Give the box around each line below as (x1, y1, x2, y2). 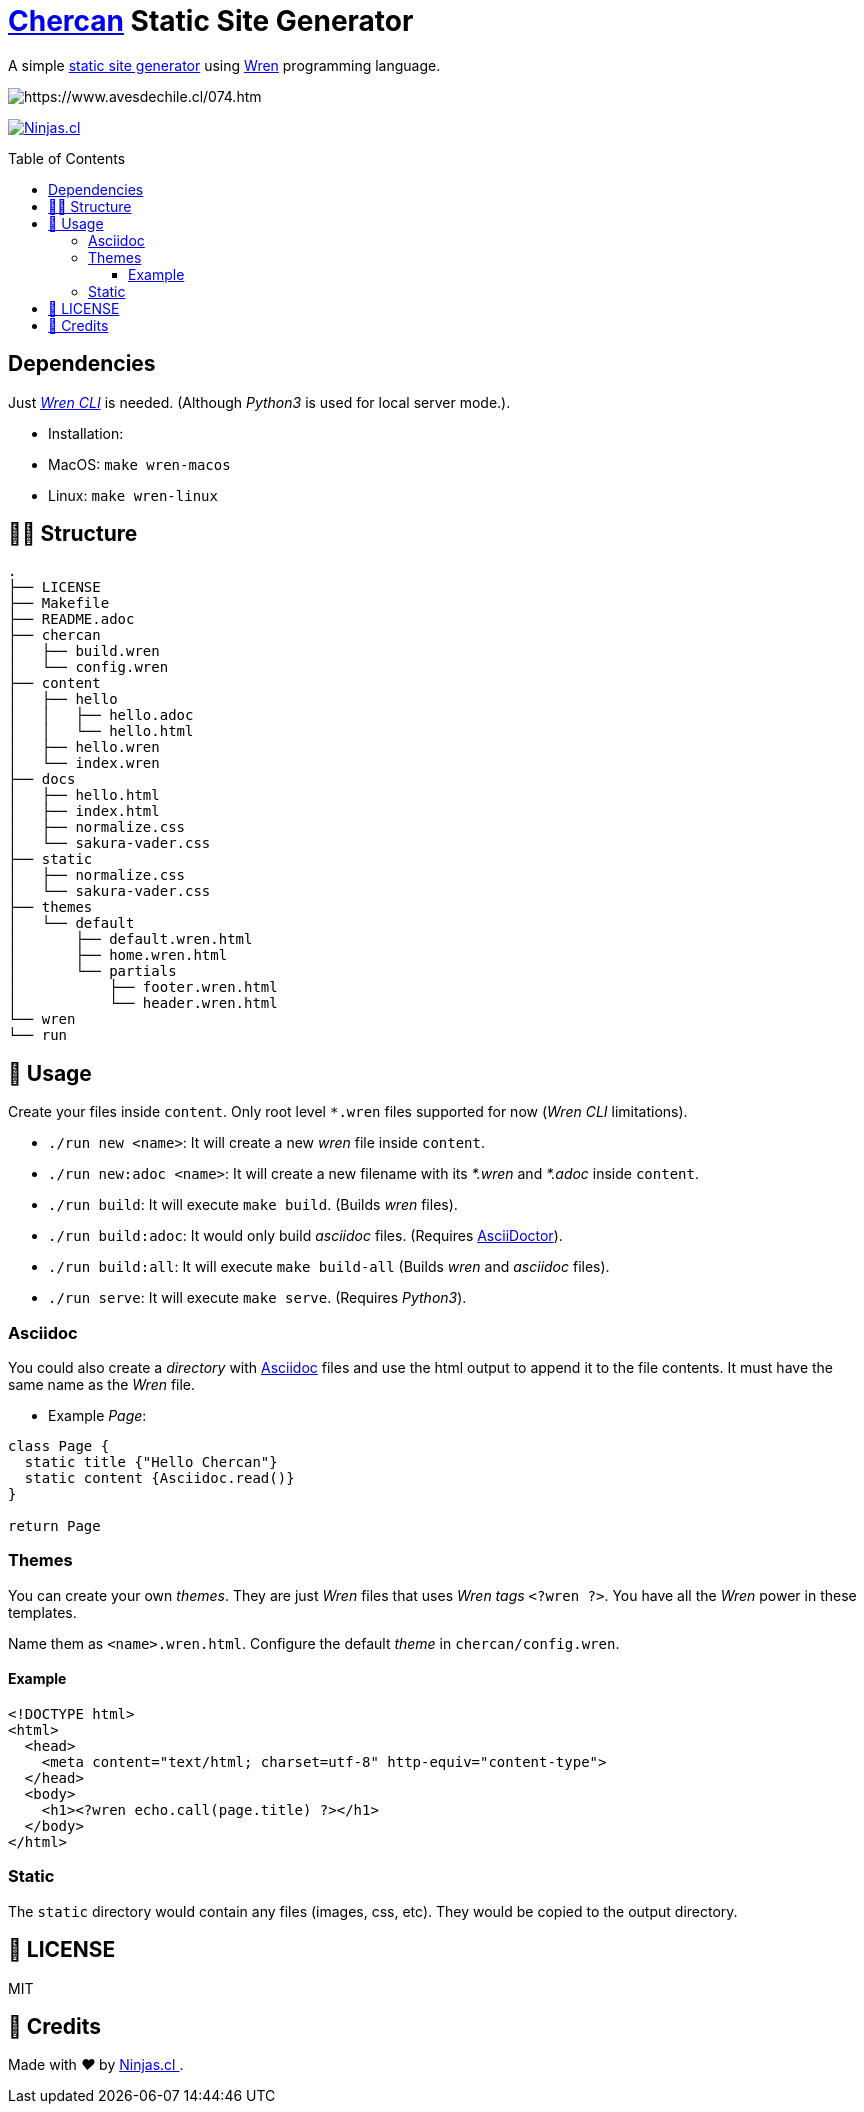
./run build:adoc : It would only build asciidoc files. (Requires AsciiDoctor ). (48, 1227, 563, 1245)
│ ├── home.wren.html (8, 947, 228, 964)
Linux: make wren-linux (48, 486, 218, 504)
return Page (8, 1518, 101, 1535)
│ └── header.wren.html (8, 995, 278, 1012)
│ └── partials (8, 963, 177, 980)
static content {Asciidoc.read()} (24, 1470, 295, 1487)
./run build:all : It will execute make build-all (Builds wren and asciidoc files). (48, 1258, 610, 1276)
